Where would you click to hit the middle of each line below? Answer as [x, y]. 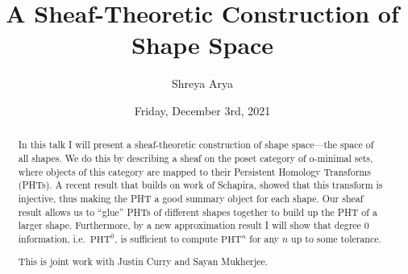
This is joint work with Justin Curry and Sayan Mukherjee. [143, 262]
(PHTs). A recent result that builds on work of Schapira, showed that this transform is [200, 185]
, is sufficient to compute [167, 238]
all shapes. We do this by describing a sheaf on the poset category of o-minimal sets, [196, 158]
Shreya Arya [202, 83]
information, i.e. [52, 238]
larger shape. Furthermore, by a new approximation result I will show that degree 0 [194, 225]
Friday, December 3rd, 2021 [202, 110]
